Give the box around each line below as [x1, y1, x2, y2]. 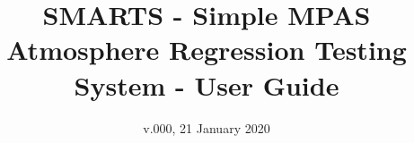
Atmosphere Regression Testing [6, 31, 407, 68]
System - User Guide [74, 66, 339, 103]
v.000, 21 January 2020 [143, 118, 270, 137]
